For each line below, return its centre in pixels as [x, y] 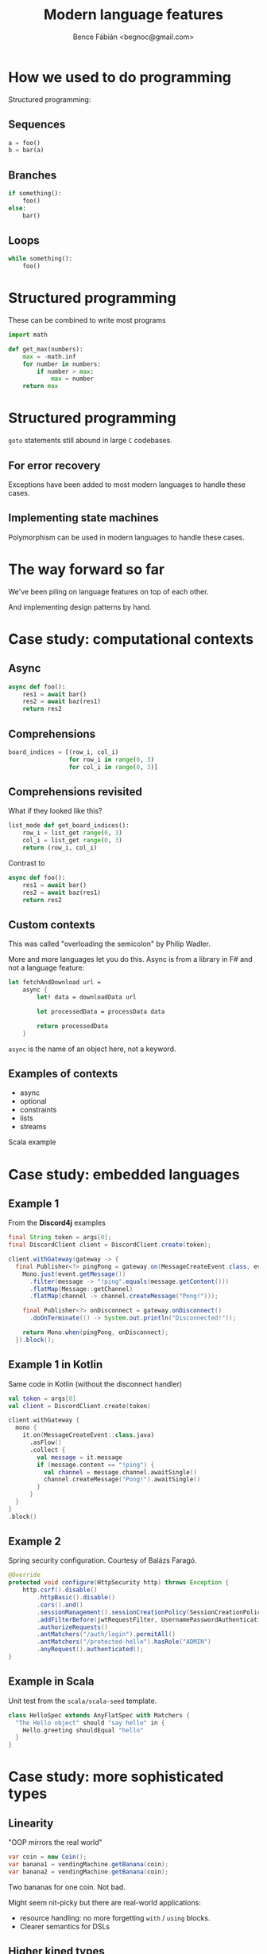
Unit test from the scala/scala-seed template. [83, 1701]
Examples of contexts [63, 1073]
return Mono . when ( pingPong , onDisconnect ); [96, 1332]
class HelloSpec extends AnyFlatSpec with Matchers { [99, 1715]
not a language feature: [46, 968]
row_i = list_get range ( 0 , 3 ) [73, 833]
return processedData [73, 1026]
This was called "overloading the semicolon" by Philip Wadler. [109, 944]
